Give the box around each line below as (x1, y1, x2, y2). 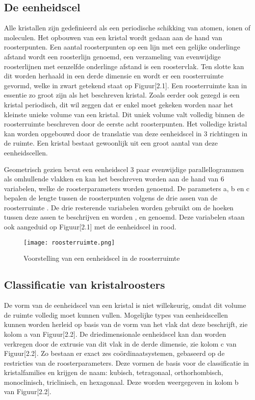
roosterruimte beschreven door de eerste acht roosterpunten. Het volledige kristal (4, 119, 247, 129)
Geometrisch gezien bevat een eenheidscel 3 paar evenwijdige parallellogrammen (4, 164, 244, 174)
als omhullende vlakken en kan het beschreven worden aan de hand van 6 (4, 174, 225, 184)
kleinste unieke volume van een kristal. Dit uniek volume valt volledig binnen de (4, 109, 245, 119)
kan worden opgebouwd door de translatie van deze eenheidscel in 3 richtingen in (4, 128, 248, 138)
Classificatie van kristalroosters (4, 277, 165, 292)
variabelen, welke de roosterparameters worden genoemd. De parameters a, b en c (4, 183, 250, 193)
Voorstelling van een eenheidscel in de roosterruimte (24, 253, 180, 263)
